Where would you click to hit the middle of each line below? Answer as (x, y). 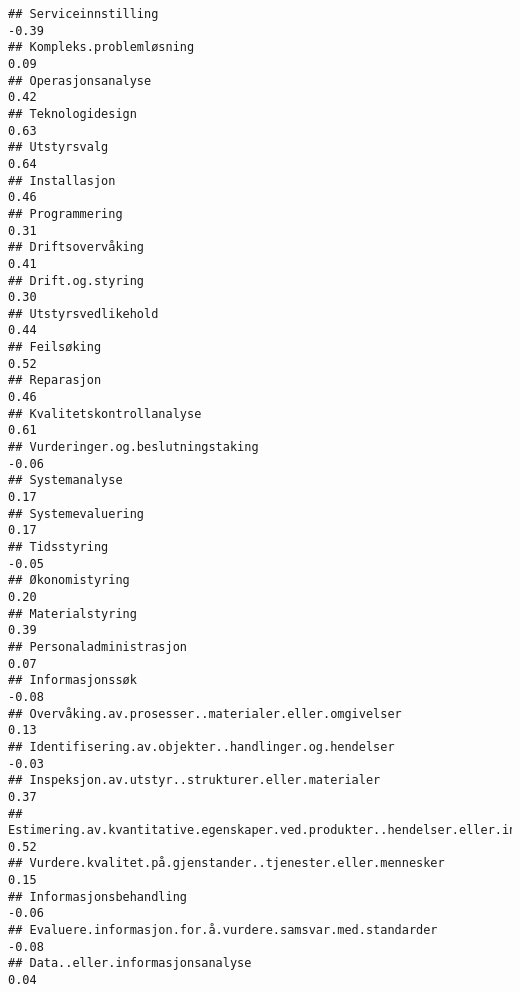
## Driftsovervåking (76, 247)
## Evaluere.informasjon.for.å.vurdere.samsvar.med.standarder (223, 930)
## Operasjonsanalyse (80, 80)
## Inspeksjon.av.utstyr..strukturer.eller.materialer (194, 780)
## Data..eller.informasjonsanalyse (130, 963)
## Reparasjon (55, 380)
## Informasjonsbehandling (97, 896)
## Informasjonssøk (72, 680)
